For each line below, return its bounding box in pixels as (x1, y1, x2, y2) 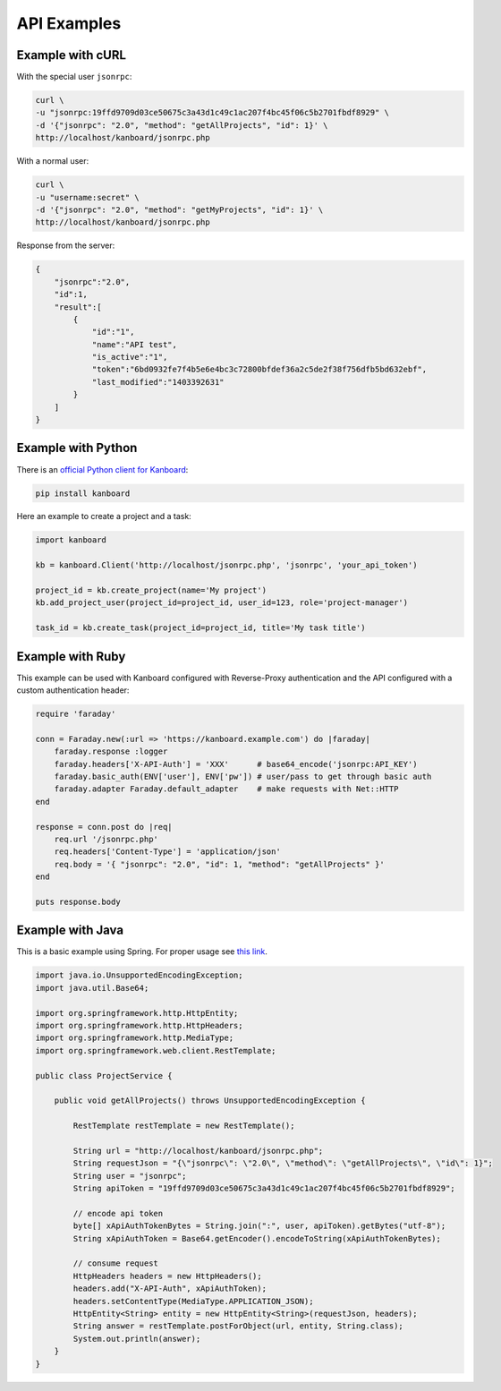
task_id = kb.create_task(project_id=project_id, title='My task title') (35, 623, 366, 633)
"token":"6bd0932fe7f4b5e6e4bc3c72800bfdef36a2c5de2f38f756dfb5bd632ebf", (91, 364, 428, 375)
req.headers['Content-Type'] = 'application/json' (54, 847, 281, 857)
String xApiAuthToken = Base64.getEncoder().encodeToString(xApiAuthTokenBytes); (72, 1233, 442, 1243)
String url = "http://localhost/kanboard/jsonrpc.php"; (72, 1146, 324, 1156)
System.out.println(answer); (72, 1334, 201, 1344)
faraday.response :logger (54, 747, 168, 756)
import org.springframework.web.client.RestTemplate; (35, 1045, 276, 1055)
